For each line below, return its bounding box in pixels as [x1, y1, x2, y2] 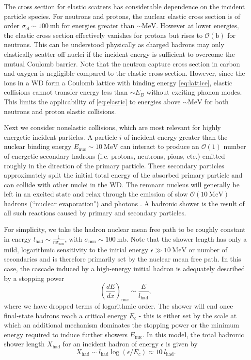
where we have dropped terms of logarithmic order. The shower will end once [4, 301, 233, 311]
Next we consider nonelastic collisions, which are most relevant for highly [4, 122, 221, 132]
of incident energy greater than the [124, 131, 228, 142]
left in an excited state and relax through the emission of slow [4, 189, 188, 199]
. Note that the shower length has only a [126, 233, 247, 244]
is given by [166, 339, 198, 349]
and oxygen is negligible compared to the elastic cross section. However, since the [4, 68, 245, 78]
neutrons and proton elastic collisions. [4, 106, 116, 116]
